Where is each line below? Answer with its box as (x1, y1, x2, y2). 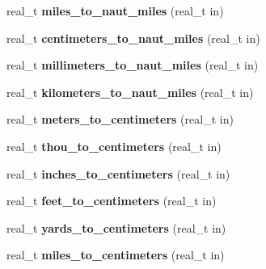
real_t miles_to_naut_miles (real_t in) (6, 2, 224, 19)
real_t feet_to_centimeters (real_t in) (6, 192, 217, 209)
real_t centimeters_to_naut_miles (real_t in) (6, 29, 260, 46)
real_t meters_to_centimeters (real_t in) (6, 111, 234, 128)
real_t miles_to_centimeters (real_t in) (6, 246, 225, 263)
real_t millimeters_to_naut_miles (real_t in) (6, 57, 259, 74)
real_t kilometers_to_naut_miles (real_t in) (6, 83, 254, 100)
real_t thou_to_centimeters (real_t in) (6, 137, 222, 154)
